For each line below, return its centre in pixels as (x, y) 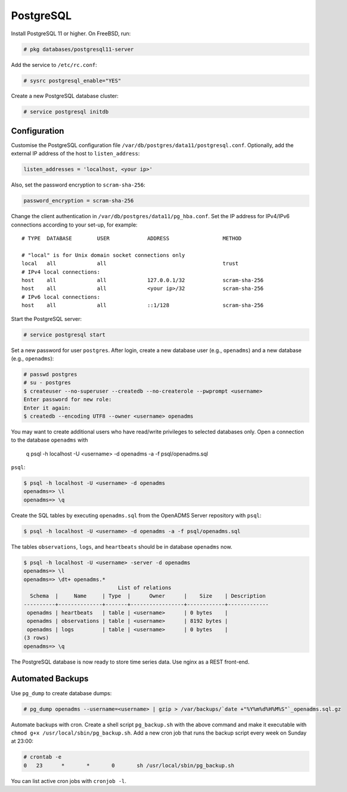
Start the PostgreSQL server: (46, 319)
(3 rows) (36, 638)
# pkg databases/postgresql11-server (79, 49)
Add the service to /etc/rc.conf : (54, 65)
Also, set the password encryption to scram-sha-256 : (78, 185)
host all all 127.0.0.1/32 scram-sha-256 (143, 280)
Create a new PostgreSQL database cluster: (65, 96)
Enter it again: (47, 408)
